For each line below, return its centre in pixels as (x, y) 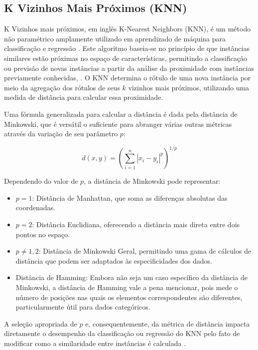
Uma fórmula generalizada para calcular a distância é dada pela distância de (121, 114)
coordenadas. (35, 207)
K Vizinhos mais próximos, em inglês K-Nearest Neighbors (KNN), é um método (128, 29)
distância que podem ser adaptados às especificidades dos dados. (114, 260)
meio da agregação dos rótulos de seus (62, 87)
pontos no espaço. (43, 234)
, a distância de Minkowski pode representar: (152, 181)
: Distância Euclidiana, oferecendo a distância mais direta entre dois (136, 224)
